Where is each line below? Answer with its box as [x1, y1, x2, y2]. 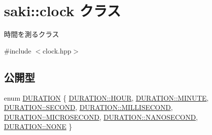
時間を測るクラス [4, 29, 59, 39]
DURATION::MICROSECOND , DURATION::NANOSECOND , [4, 111, 198, 122]
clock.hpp [42, 45, 71, 55]
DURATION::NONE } [4, 121, 72, 132]
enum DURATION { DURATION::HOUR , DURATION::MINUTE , [4, 92, 209, 103]
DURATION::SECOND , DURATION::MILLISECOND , [4, 102, 173, 112]
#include [4, 45, 32, 55]
